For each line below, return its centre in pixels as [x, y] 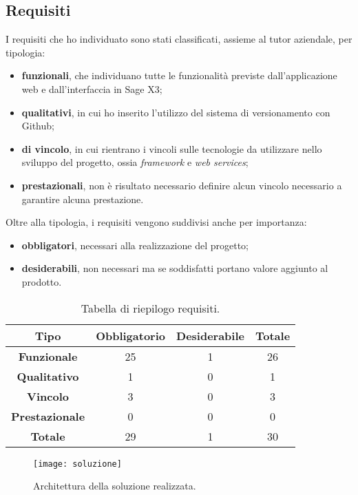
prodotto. [42, 281]
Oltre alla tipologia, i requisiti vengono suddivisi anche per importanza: [156, 222]
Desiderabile [210, 335]
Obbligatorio [131, 335]
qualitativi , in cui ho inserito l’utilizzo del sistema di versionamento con [176, 112]
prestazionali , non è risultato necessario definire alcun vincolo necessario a [182, 185]
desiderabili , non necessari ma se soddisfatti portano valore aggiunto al [175, 268]
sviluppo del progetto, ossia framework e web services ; [135, 162]
